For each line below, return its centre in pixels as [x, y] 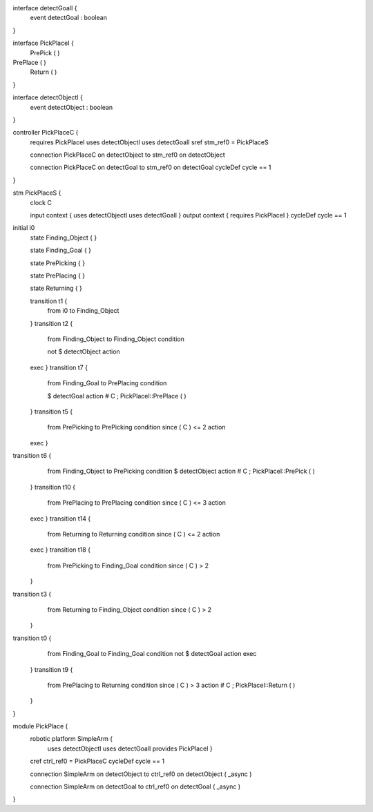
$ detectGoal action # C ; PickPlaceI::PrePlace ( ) [117, 396]
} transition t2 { [51, 323]
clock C [41, 202]
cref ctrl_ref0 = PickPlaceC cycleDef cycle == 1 [97, 761]
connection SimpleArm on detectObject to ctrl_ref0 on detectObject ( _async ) [141, 774]
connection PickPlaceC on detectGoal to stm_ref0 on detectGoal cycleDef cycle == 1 [151, 167]
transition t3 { [32, 594]
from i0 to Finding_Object [83, 311]
